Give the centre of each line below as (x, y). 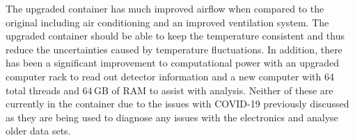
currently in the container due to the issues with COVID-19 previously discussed (177, 104)
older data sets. (38, 131)
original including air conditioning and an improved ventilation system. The (167, 22)
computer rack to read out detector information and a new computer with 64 (170, 76)
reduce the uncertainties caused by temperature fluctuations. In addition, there (174, 49)
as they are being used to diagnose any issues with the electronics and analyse (172, 117)
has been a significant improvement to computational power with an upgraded (173, 63)
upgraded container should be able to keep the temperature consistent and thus (175, 36)
